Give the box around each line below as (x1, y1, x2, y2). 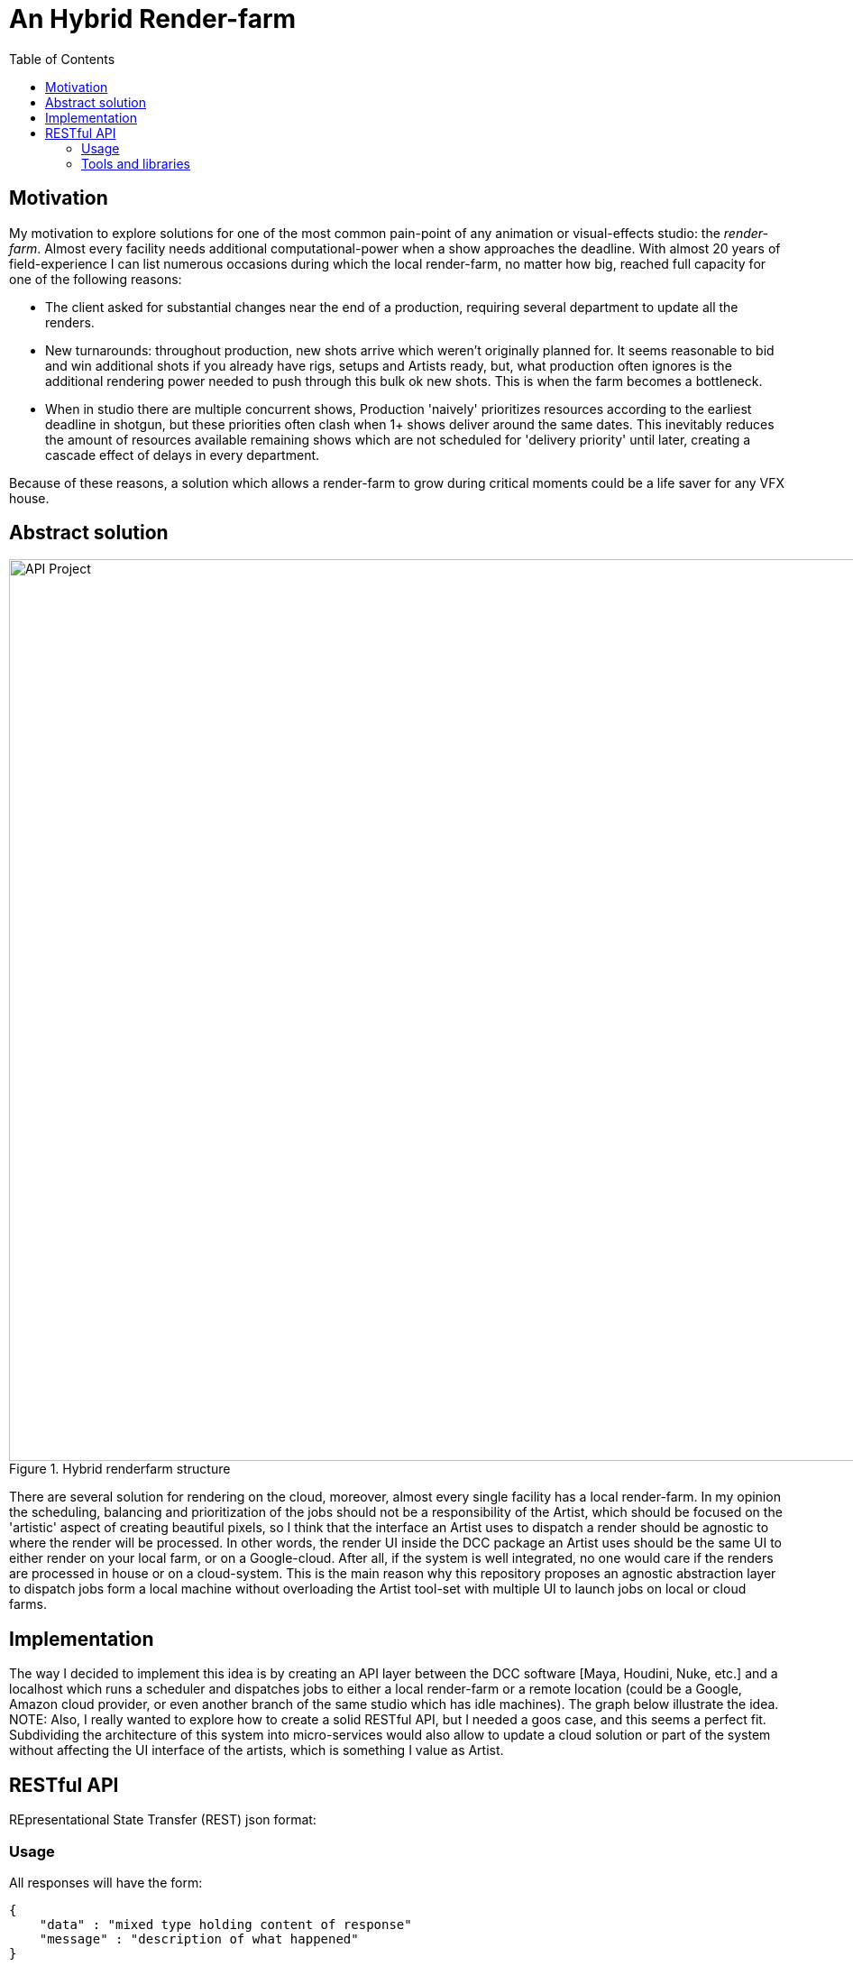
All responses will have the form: (9, 1874, 203, 1890)
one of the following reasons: (9, 271, 182, 287)
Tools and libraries (81, 155, 190, 171)
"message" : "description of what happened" (39, 1931, 359, 1946)
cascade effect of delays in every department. (45, 446, 320, 463)
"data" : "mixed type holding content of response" (39, 1916, 412, 1932)
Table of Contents (9, 51, 115, 67)
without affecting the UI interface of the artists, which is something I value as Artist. (9, 1742, 504, 1759)
